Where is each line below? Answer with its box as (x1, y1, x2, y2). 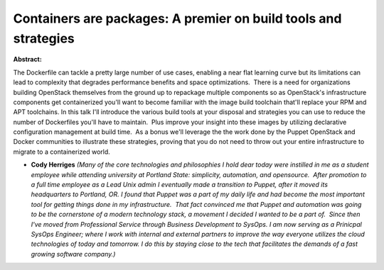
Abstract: (13, 55, 42, 64)
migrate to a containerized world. (13, 147, 110, 156)
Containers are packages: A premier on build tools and (13, 11, 342, 26)
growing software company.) (31, 249, 116, 258)
